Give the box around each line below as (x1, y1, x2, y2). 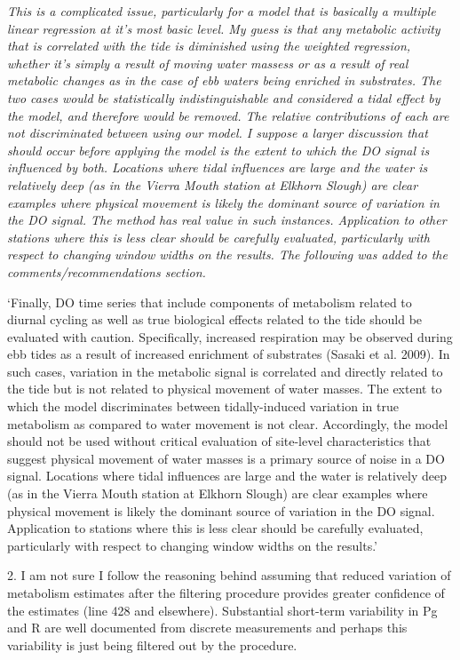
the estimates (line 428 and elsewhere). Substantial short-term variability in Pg (7, 600, 438, 619)
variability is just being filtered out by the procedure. (7, 635, 297, 654)
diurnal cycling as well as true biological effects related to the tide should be (7, 310, 423, 329)
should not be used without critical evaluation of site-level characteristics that (7, 432, 432, 450)
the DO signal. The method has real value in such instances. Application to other (7, 211, 447, 229)
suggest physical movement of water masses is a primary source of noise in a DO (7, 449, 445, 467)
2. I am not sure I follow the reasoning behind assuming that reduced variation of (7, 566, 451, 584)
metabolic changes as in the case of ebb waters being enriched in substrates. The (7, 71, 441, 90)
